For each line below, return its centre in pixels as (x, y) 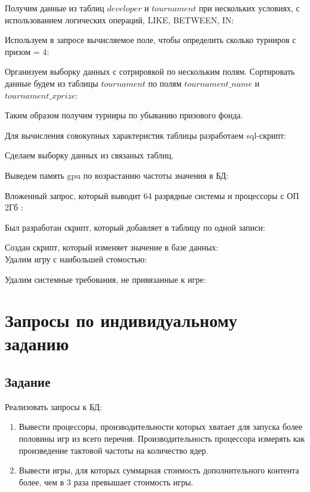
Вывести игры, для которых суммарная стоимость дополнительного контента (159, 470)
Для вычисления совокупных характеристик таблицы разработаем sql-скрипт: (145, 135)
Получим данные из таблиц (55, 8)
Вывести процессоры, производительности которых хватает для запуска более (161, 427)
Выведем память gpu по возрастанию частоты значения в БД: (117, 175)
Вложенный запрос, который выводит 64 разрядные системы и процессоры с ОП (152, 195)
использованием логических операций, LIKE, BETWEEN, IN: (119, 19)
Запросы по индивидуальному (121, 320)
